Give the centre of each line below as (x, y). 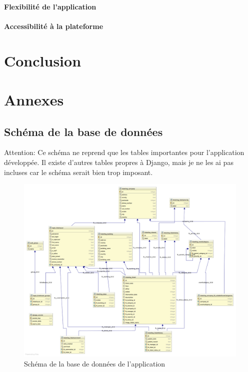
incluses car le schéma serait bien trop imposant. (78, 172)
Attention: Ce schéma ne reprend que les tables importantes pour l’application (124, 152)
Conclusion (43, 60)
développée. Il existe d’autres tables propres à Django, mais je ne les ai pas (119, 162)
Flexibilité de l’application (50, 6)
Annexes (34, 99)
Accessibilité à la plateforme (54, 26)
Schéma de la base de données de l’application (95, 364)
